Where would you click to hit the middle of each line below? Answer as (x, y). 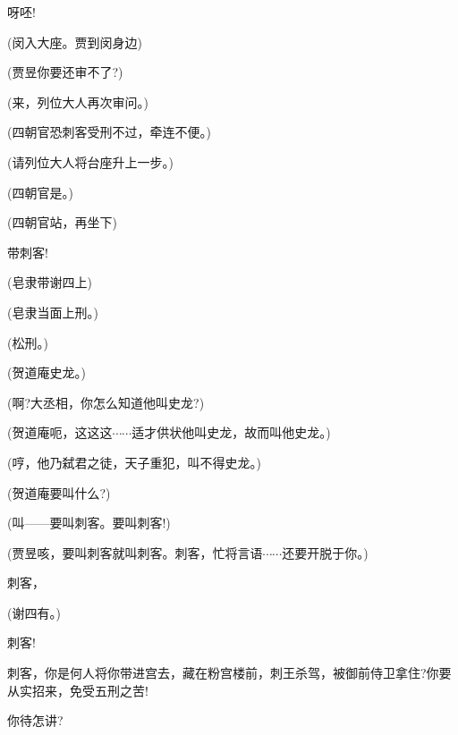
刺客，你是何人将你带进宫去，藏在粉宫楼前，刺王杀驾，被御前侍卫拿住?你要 (229, 673)
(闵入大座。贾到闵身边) (75, 42)
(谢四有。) (34, 612)
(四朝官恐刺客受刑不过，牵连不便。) (109, 132)
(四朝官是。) (40, 192)
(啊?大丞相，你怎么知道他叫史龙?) (106, 402)
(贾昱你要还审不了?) (65, 72)
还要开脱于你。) (325, 552)
